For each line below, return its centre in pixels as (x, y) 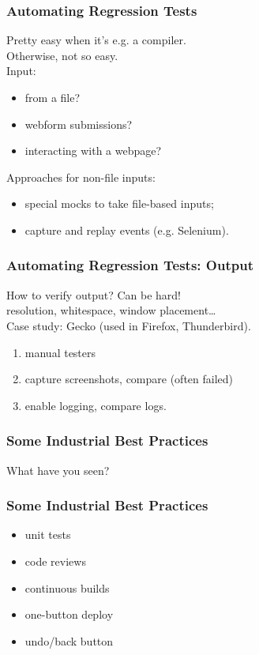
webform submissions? (79, 124)
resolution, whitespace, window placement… (111, 310)
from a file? (53, 97)
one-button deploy (69, 614)
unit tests (48, 535)
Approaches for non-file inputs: (81, 177)
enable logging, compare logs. (96, 405)
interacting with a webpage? (93, 151)
